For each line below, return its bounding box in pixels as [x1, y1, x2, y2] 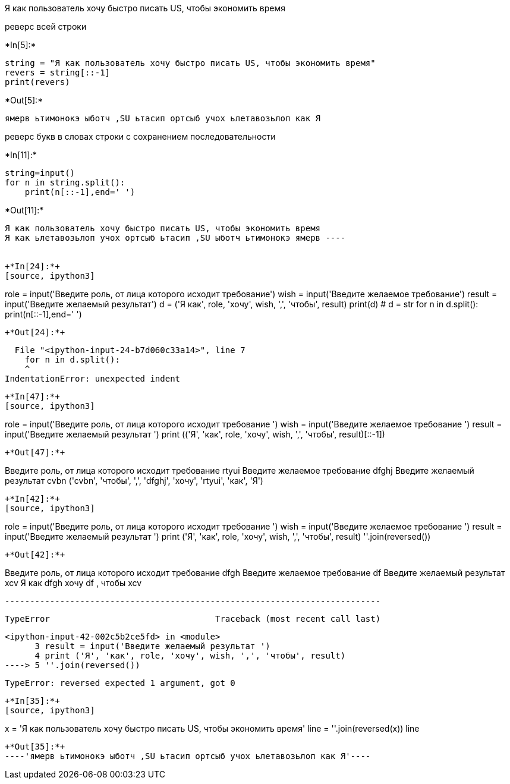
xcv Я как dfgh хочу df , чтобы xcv [5, 578, 142, 588]
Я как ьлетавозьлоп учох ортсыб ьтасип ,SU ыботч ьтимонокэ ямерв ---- [5, 233, 346, 243]
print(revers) [5, 77, 70, 87]
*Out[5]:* [5, 95, 43, 105]
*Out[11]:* [5, 205, 44, 215]
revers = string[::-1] [5, 68, 111, 77]
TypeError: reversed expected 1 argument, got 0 [5, 678, 235, 688]
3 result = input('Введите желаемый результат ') [34, 641, 270, 651]
